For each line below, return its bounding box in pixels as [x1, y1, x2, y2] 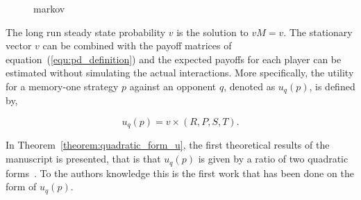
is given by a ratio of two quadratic [198, 151, 349, 166]
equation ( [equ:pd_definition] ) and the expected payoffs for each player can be [6, 51, 342, 66]
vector [6, 38, 32, 53]
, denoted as [224, 78, 276, 93]
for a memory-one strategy [6, 78, 119, 93]
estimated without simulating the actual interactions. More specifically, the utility [6, 65, 354, 80]
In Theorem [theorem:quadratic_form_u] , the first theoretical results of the [6, 137, 330, 152]
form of [6, 179, 37, 194]
